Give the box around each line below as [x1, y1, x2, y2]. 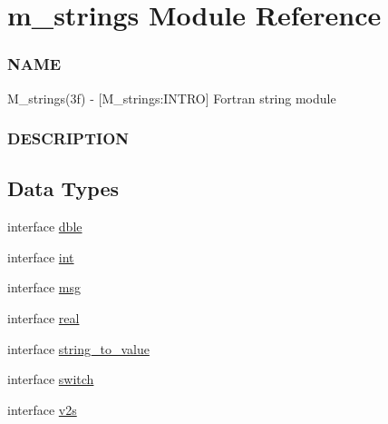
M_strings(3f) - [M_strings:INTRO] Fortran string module [7, 88, 336, 107]
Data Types [7, 174, 119, 202]
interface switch [7, 370, 94, 389]
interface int [7, 247, 74, 266]
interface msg [7, 278, 81, 297]
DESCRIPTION [7, 127, 130, 150]
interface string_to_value [7, 339, 150, 358]
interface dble [7, 217, 82, 236]
